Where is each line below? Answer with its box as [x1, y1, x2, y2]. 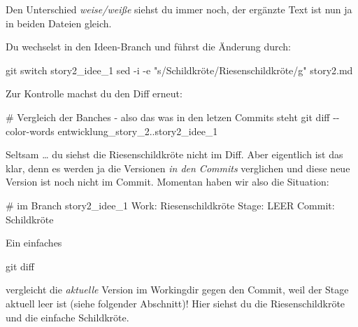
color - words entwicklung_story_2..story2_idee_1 [6, 123, 218, 138]
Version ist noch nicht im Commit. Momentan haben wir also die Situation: [6, 174, 329, 189]
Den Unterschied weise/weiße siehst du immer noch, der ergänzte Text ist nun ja [6, 2, 352, 16]
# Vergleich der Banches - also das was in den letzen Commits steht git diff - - [6, 109, 340, 124]
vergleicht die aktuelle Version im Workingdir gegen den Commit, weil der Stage [6, 282, 349, 297]
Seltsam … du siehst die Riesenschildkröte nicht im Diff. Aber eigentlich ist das [6, 147, 343, 162]
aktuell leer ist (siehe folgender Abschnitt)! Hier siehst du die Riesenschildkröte [6, 295, 345, 310]
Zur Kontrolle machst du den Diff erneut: [6, 86, 182, 101]
